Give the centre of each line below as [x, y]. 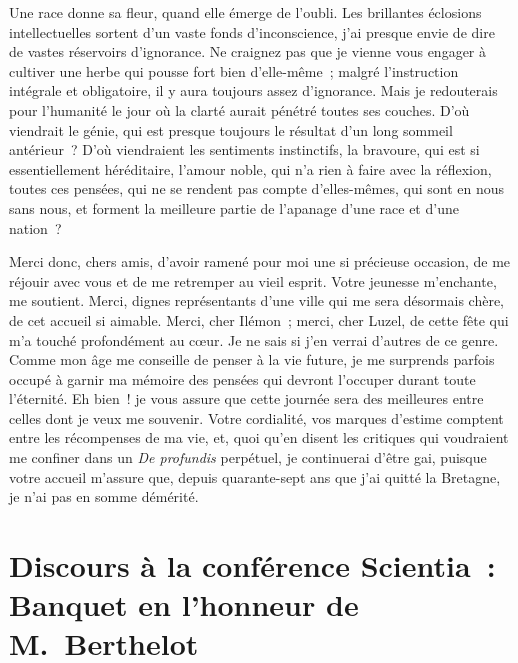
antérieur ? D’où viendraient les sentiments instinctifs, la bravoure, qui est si [244, 149]
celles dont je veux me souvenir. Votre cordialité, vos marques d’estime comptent [256, 417]
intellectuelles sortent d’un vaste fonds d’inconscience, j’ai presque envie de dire [252, 31]
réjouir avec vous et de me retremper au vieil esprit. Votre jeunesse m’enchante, [253, 280]
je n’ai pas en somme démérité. [104, 496]
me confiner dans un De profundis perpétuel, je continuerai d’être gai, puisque [248, 457]
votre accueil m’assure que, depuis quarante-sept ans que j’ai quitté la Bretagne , [255, 476]
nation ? [35, 227]
